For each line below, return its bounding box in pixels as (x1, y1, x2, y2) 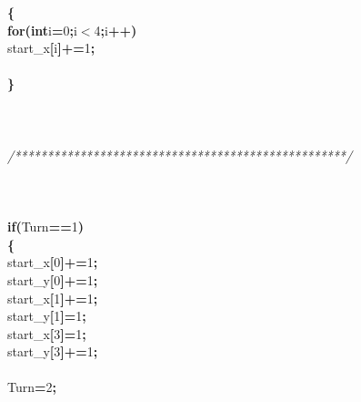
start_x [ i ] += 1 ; (7, 38, 95, 57)
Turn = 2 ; (7, 377, 57, 397)
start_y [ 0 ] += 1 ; (7, 270, 98, 289)
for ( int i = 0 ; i (7, 20, 77, 39)
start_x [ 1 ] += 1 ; (7, 288, 98, 307)
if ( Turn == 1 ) (7, 217, 84, 236)
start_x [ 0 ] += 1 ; (7, 253, 98, 272)
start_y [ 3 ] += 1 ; (7, 342, 98, 361)
